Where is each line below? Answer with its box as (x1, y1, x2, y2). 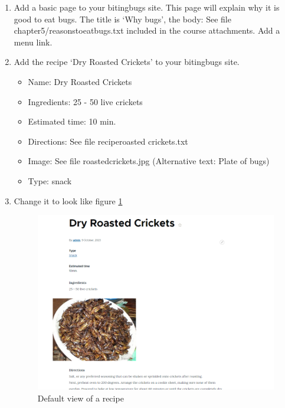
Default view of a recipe (37, 391, 124, 404)
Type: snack (28, 174, 72, 187)
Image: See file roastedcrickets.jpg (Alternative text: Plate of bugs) (28, 155, 270, 167)
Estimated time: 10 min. (28, 115, 116, 128)
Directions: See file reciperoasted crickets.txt (28, 135, 188, 147)
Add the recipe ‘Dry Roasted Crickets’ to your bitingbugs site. (14, 56, 240, 68)
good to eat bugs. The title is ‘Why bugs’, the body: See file (14, 12, 231, 25)
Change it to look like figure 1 (14, 194, 123, 207)
